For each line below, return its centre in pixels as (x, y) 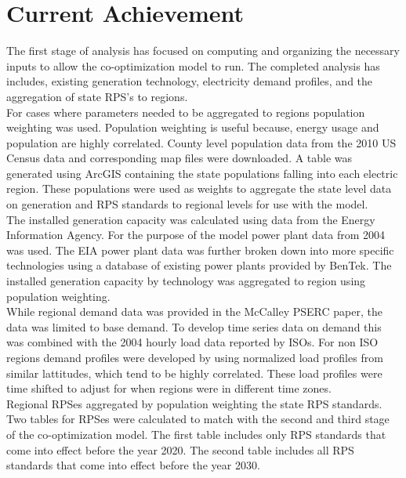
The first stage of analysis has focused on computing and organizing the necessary (203, 51)
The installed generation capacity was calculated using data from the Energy (191, 219)
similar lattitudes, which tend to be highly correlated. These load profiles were (194, 373)
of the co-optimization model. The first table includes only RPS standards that (196, 434)
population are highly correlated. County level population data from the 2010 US (201, 142)
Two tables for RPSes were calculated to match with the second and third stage (198, 419)
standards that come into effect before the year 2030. (133, 465)
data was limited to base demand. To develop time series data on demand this (194, 326)
